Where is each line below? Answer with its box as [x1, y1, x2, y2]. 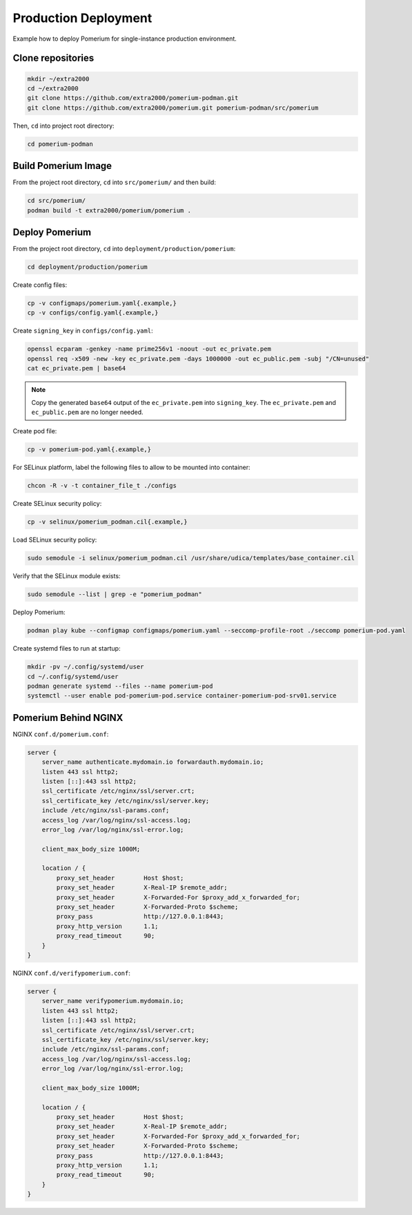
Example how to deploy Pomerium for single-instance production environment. [12, 34, 237, 43]
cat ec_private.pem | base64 [27, 364, 126, 373]
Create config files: [12, 281, 68, 289]
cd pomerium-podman [27, 140, 93, 148]
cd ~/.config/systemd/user [27, 673, 119, 680]
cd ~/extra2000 [27, 84, 79, 92]
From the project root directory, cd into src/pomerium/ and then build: [12, 178, 217, 186]
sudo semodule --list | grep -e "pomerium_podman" [27, 591, 203, 598]
